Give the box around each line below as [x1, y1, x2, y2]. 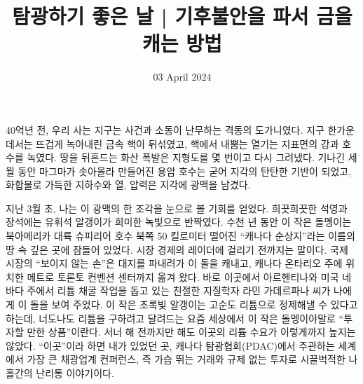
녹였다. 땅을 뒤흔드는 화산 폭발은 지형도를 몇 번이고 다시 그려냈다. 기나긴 [27, 150, 345, 165]
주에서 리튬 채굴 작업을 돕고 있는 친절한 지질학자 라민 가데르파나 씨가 [27, 283, 331, 298]
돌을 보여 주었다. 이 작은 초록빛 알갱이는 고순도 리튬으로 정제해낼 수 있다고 [30, 297, 358, 312]
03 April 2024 [153, 69, 212, 84]
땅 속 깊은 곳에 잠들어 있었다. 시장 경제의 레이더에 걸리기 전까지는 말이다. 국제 [6, 242, 348, 256]
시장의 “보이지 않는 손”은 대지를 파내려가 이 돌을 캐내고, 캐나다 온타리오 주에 [6, 256, 343, 270]
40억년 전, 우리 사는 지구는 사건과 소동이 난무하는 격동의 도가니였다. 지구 [6, 122, 324, 137]
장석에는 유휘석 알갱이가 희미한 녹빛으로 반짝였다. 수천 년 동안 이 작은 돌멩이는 [6, 214, 352, 229]
